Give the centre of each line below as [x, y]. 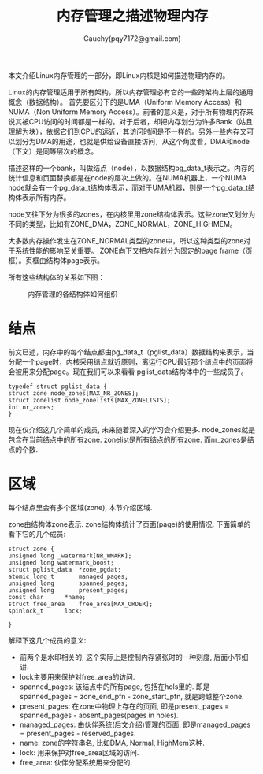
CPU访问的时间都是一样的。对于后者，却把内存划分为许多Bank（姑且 [141, 121]
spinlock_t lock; [45, 611]
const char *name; [47, 597]
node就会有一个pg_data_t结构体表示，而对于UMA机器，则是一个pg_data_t [128, 187]
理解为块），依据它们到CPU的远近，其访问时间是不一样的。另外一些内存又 [128, 131]
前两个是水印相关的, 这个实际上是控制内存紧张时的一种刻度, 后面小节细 [134, 657]
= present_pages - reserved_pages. [78, 733]
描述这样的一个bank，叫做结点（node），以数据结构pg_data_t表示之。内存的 [131, 168]
